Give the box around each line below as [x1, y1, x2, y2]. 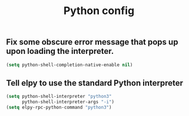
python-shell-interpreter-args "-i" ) [21, 99, 115, 105]
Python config [63, 4, 135, 18]
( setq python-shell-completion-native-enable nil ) [6, 62, 133, 68]
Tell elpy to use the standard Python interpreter [6, 78, 184, 88]
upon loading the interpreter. [6, 46, 114, 56]
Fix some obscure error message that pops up [6, 37, 178, 47]
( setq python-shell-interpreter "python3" [6, 94, 112, 100]
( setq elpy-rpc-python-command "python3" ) [6, 104, 112, 111]
